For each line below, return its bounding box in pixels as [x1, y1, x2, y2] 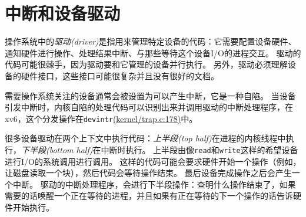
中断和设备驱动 [5, 1, 121, 25]
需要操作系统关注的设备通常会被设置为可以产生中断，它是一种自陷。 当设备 [5, 89, 296, 101]
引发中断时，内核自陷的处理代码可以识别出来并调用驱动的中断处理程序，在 [5, 101, 293, 113]
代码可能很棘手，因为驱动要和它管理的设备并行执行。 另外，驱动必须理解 [5, 58, 288, 70]
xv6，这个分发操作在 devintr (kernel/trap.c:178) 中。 [5, 112, 198, 124]
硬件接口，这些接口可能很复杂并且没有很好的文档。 [21, 69, 219, 82]
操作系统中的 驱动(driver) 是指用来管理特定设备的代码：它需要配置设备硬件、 [5, 35, 297, 48]
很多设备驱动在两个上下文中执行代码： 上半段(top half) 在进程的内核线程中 [5, 132, 286, 144]
